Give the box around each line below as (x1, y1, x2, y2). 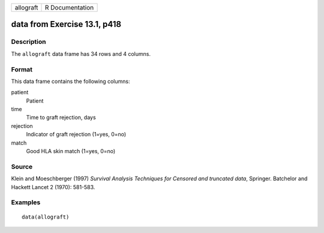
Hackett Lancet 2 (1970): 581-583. (11, 183, 95, 190)
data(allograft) (22, 213, 70, 220)
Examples (11, 198, 41, 207)
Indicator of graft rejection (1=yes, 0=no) (26, 131, 127, 138)
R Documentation (44, 4, 94, 11)
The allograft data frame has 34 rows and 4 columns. (11, 50, 151, 57)
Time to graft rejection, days (26, 114, 96, 121)
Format (11, 65, 33, 73)
